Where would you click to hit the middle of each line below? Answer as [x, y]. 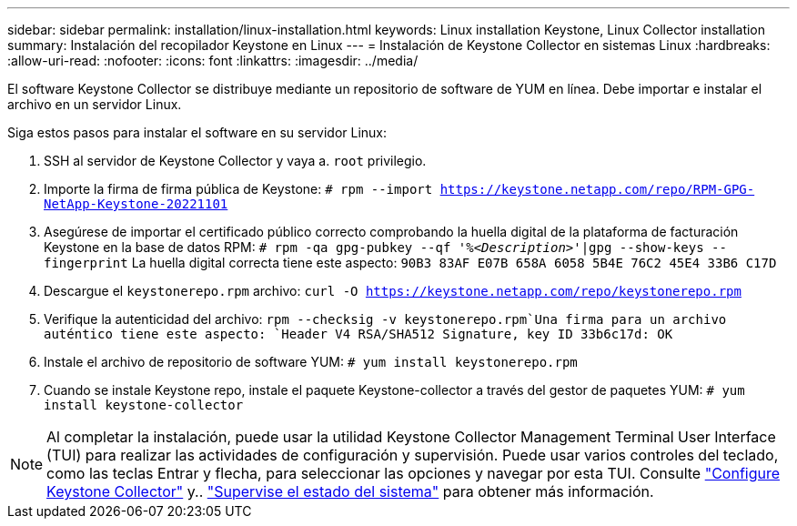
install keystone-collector [144, 405]
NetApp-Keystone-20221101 [136, 204]
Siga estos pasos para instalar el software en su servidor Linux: [197, 132]
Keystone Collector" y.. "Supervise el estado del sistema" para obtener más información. [350, 491]
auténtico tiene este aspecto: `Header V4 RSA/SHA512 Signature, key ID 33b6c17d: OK [358, 334]
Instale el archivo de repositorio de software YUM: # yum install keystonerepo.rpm [311, 362]
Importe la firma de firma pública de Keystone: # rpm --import [238, 189]
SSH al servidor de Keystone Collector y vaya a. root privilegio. [235, 161]
